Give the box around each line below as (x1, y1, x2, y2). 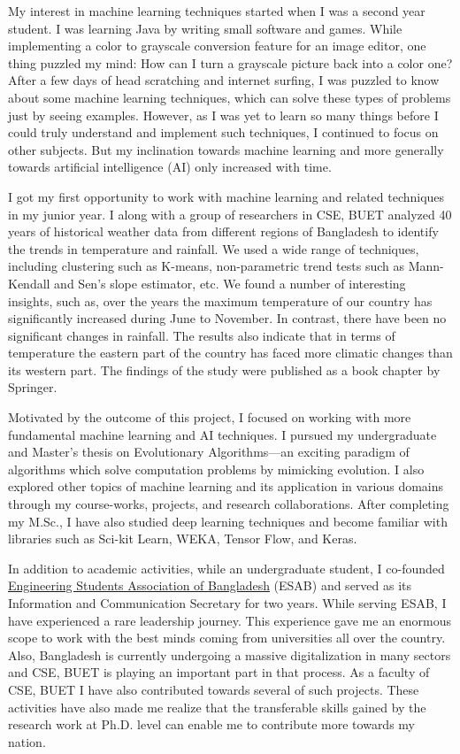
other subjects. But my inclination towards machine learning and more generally (8, 140, 444, 158)
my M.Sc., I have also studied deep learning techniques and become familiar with (8, 512, 448, 530)
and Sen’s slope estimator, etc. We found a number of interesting (54, 273, 406, 292)
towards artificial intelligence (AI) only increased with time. (8, 158, 332, 176)
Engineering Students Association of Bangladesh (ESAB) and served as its (8, 576, 412, 595)
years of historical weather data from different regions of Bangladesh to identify (8, 222, 439, 241)
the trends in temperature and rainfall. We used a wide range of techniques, (8, 239, 419, 258)
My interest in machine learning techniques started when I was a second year (8, 2, 425, 19)
